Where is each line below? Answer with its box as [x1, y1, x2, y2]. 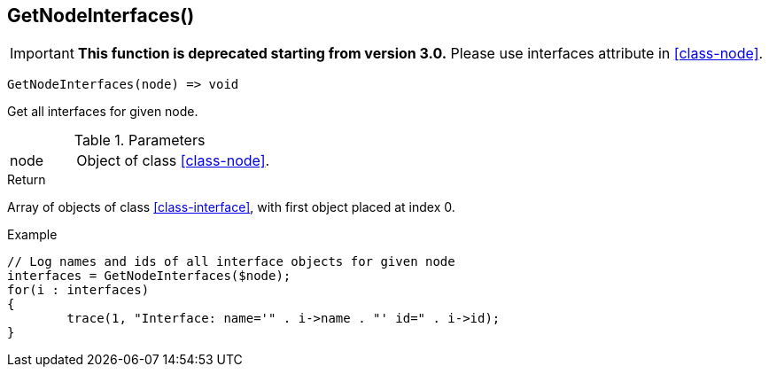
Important [10, 44, 74, 63]
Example [7, 227, 58, 243]
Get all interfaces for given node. [7, 104, 198, 120]
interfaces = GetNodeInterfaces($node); [7, 269, 291, 284]
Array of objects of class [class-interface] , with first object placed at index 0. [7, 199, 455, 215]
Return [7, 172, 46, 188]
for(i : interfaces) [7, 283, 150, 298]
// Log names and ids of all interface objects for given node [7, 254, 455, 269]
